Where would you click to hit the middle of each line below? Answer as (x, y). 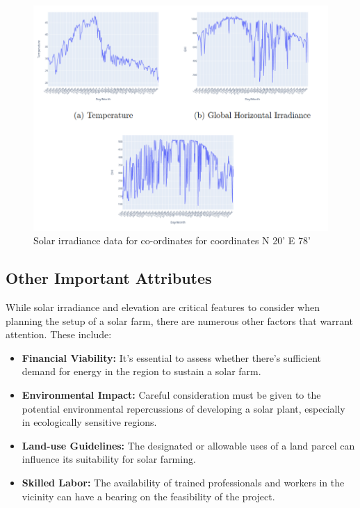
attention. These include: (59, 334)
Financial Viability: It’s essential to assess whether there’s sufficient (172, 357)
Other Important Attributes (109, 278)
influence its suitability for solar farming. (109, 459)
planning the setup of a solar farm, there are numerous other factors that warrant (180, 320)
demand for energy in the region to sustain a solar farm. (141, 371)
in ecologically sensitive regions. (89, 422)
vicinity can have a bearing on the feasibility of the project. (148, 496)
